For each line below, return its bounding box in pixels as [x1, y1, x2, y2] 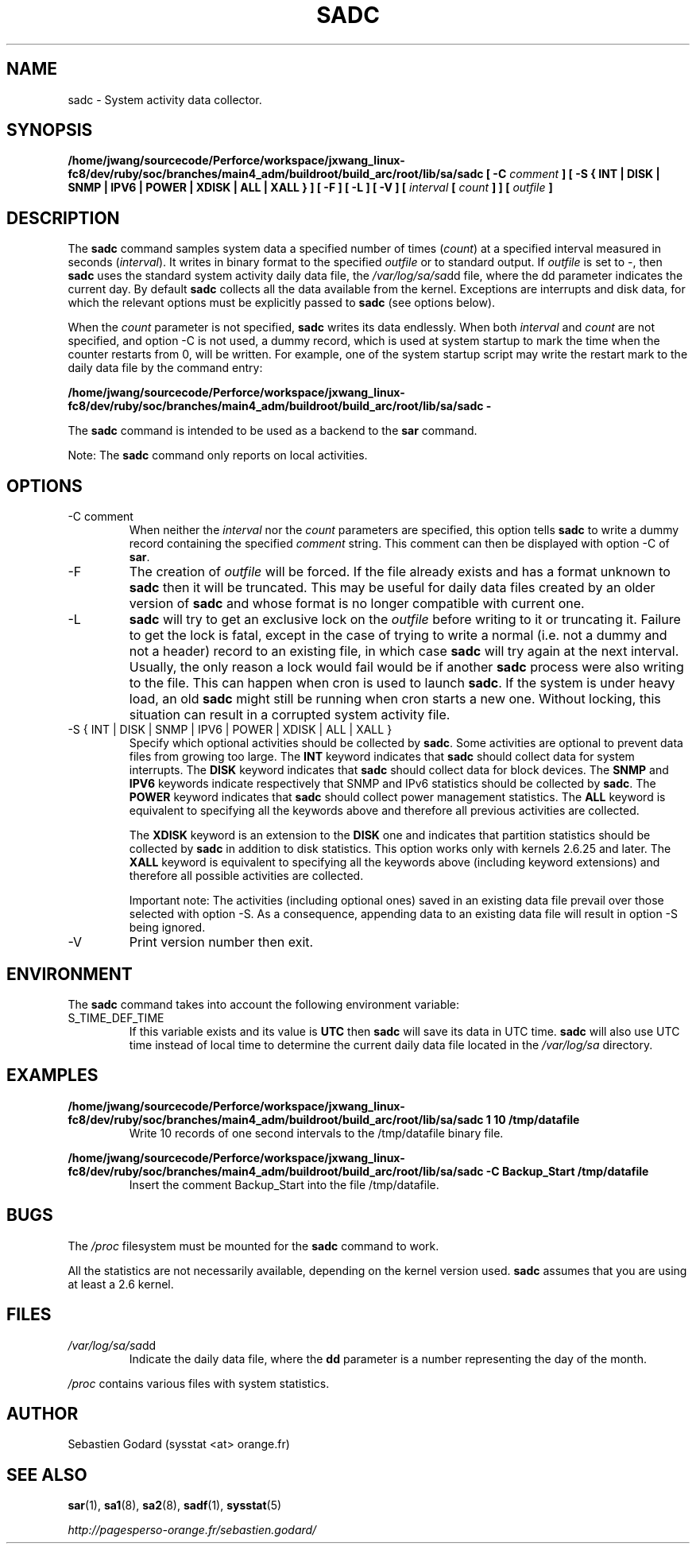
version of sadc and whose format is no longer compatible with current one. [129, 595, 585, 612]
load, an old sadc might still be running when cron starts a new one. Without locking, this [129, 691, 661, 707]
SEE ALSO [6, 1464, 87, 1485]
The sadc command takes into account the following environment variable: [68, 997, 460, 1011]
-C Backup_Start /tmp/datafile [485, 1164, 649, 1178]
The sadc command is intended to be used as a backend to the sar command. [68, 424, 478, 438]
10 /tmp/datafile [493, 1112, 580, 1126]
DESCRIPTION [6, 207, 120, 228]
